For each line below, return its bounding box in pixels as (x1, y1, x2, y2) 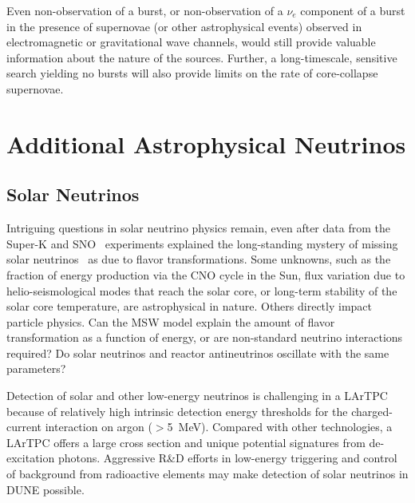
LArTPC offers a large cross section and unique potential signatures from (6, 434, 366, 450)
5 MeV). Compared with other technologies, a (167, 418, 393, 435)
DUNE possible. (6, 481, 85, 497)
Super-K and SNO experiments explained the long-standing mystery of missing (6, 235, 398, 252)
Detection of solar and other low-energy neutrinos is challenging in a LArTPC (6, 387, 388, 404)
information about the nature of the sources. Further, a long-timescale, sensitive (6, 49, 397, 65)
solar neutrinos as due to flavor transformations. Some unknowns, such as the (6, 251, 391, 267)
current (6, 418, 42, 435)
